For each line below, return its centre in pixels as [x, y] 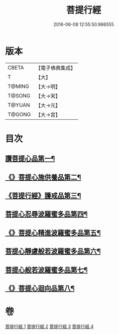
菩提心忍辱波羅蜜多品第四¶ [47, 214]
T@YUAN [19, 105]
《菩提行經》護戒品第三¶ [43, 196]
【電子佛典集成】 [56, 68]
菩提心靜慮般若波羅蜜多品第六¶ [53, 251]
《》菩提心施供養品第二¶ [43, 177]
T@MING [18, 86]
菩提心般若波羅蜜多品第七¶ [47, 270]
